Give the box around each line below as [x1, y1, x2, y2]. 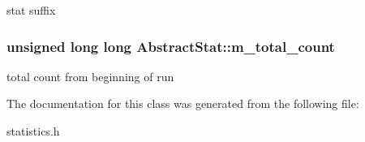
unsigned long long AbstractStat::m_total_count [6, 36, 335, 56]
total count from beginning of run [6, 67, 174, 84]
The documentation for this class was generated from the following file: [6, 95, 359, 112]
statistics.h [6, 123, 60, 139]
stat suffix [6, 2, 56, 18]
